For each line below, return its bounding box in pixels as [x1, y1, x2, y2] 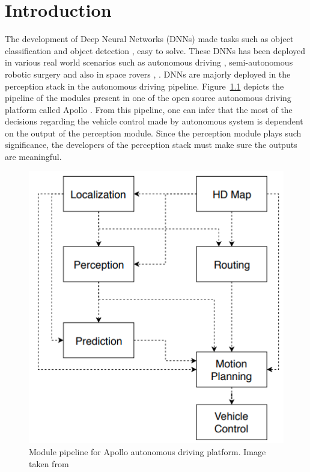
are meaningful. [5, 150, 62, 163]
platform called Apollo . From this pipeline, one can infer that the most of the [5, 103, 293, 115]
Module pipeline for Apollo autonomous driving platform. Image [29, 446, 266, 458]
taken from [29, 457, 69, 470]
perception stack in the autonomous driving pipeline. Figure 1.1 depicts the [5, 79, 284, 92]
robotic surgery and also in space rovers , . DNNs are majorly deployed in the [5, 67, 291, 80]
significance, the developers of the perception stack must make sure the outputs [5, 138, 297, 151]
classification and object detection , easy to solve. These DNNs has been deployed [5, 44, 306, 57]
